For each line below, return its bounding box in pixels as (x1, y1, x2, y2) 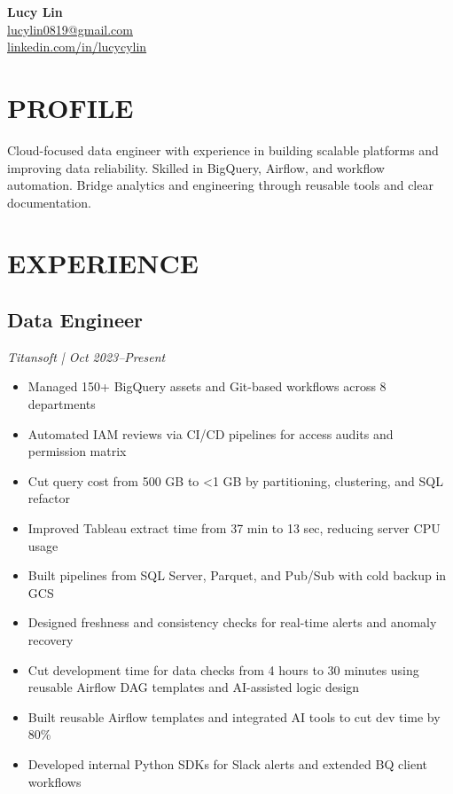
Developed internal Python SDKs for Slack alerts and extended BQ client (27, 754, 428, 773)
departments (27, 395, 96, 413)
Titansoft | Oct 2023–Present (7, 347, 166, 366)
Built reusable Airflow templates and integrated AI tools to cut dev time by (27, 707, 441, 726)
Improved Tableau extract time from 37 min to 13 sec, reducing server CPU (27, 519, 441, 538)
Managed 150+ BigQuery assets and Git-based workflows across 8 (27, 377, 387, 396)
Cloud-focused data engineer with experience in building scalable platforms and (7, 140, 439, 159)
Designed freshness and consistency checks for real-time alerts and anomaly (27, 613, 437, 632)
